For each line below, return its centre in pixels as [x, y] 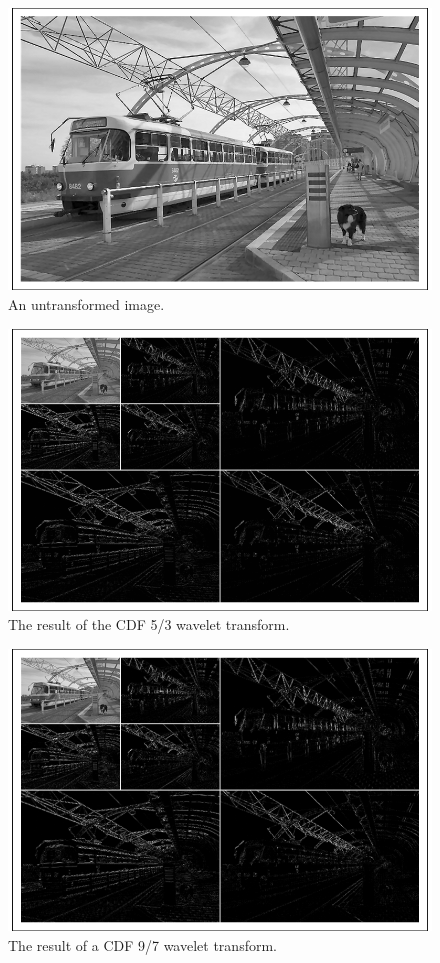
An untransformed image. [86, 303]
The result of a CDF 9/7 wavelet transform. [142, 944]
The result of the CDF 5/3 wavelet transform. [149, 624]
